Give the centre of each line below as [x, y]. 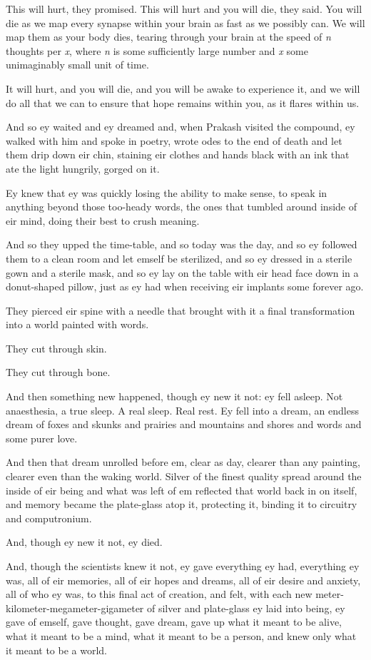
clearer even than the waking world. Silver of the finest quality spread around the [184, 476]
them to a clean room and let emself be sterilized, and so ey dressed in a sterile [179, 258]
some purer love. [42, 438]
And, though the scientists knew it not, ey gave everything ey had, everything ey [183, 566]
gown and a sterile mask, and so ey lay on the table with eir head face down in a [182, 272]
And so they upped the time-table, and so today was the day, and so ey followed [182, 244]
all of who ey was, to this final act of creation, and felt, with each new [159, 594]
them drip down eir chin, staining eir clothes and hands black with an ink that [178, 154]
